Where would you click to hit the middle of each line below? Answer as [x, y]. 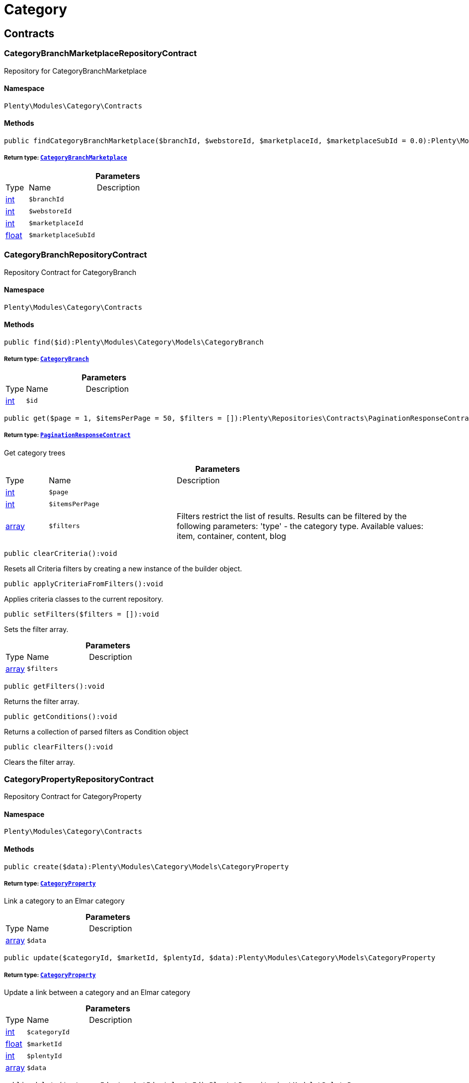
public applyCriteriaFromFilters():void [84, 584]
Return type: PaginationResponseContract [67, 435]
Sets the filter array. [36, 629]
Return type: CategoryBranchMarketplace [66, 158]
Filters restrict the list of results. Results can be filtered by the [292, 516]
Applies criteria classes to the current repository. [84, 599]
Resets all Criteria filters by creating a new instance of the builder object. [123, 568]
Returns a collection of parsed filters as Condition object [96, 731]
